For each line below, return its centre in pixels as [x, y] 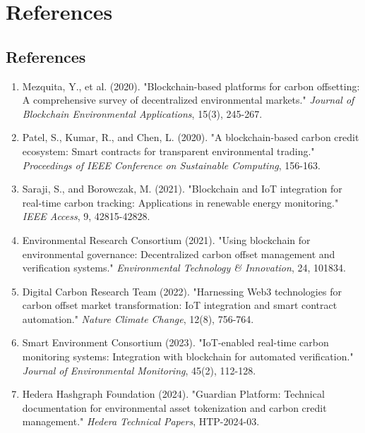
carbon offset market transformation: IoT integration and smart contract [180, 305]
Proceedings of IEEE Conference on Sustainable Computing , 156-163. [171, 165]
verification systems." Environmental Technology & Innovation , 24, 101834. [184, 268]
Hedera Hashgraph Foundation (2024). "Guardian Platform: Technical [173, 394]
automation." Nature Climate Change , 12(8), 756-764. [138, 318]
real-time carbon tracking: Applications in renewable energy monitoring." [180, 202]
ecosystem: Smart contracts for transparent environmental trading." [168, 151]
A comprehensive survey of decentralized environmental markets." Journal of [188, 100]
